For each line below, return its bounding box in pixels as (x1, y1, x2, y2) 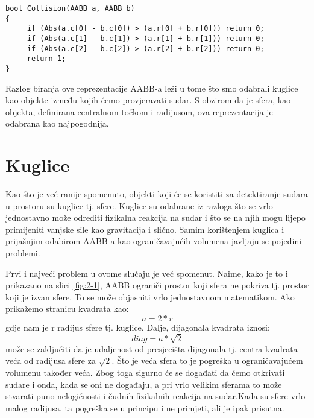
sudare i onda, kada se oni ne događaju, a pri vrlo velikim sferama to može (5, 378, 282, 390)
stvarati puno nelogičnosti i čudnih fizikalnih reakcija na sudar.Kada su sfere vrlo (5, 390, 306, 402)
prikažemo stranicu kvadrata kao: (5, 302, 129, 315)
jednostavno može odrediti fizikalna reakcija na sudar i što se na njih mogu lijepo (5, 211, 306, 224)
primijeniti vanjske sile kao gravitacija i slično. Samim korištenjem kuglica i (5, 223, 284, 235)
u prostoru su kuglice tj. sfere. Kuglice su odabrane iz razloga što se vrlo (5, 199, 273, 212)
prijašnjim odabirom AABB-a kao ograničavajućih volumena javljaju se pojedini (5, 235, 302, 247)
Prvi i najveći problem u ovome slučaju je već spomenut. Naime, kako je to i (5, 267, 288, 279)
